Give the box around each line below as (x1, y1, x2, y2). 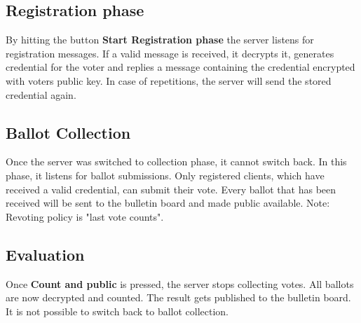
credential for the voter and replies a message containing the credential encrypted (6, 60, 355, 74)
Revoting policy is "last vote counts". (6, 209, 164, 224)
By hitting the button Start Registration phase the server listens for (6, 32, 314, 47)
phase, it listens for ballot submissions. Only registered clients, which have (6, 167, 325, 182)
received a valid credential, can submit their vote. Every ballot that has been (6, 181, 336, 196)
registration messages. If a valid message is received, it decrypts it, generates (6, 46, 334, 60)
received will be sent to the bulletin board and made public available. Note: (6, 195, 330, 210)
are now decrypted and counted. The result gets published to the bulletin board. (6, 290, 351, 305)
